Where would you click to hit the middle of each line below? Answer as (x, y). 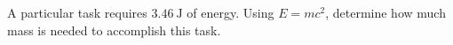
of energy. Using (230, 12)
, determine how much (385, 12)
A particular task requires (77, 12)
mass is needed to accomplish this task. (114, 30)
